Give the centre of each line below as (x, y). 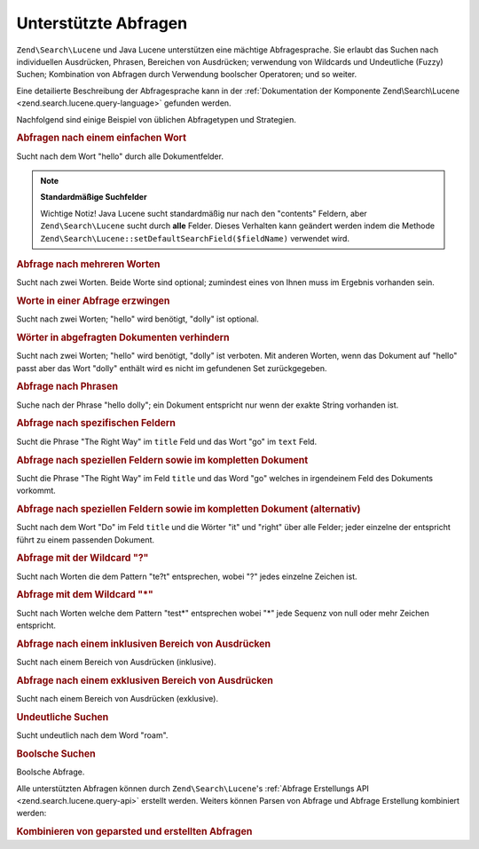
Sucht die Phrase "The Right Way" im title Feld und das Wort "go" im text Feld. (167, 441)
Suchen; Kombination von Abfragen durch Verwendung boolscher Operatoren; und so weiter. (187, 75)
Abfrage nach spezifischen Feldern (96, 424)
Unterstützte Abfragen (102, 23)
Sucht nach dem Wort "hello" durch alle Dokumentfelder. (120, 156)
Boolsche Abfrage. (51, 772)
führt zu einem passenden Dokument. (86, 540)
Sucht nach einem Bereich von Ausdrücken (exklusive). (118, 699)
